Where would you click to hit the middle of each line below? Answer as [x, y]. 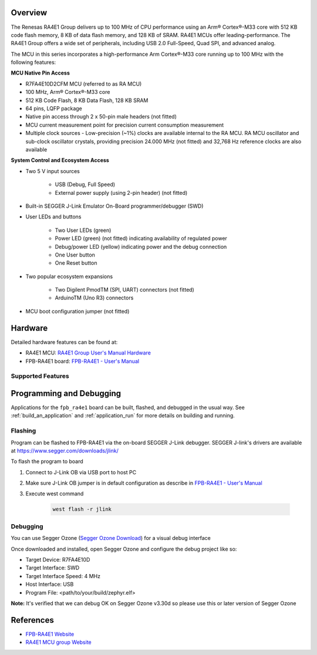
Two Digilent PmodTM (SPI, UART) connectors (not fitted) [125, 290]
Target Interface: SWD [53, 568]
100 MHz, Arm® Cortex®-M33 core [68, 92]
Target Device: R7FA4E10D [58, 559]
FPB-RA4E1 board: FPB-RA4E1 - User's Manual [82, 361]
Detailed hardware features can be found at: [64, 342]
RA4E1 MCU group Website [58, 642]
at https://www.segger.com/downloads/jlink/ [65, 450]
